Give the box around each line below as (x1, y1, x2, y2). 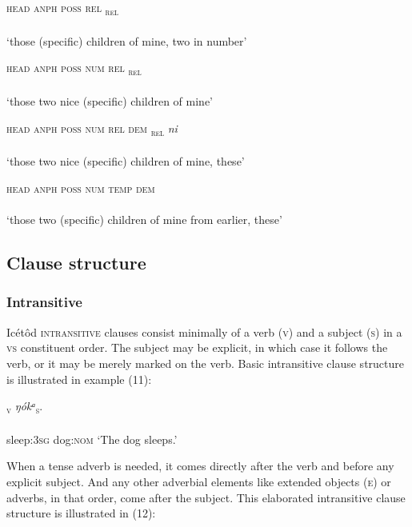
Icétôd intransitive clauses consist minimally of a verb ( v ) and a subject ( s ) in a (6, 323, 402, 340)
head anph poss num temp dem (6, 179, 155, 196)
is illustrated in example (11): (6, 370, 152, 387)
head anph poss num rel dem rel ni (6, 119, 178, 138)
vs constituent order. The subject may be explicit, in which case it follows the (6, 339, 388, 356)
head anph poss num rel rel (6, 59, 142, 78)
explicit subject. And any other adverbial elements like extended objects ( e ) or (6, 473, 391, 489)
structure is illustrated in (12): (6, 505, 156, 521)
